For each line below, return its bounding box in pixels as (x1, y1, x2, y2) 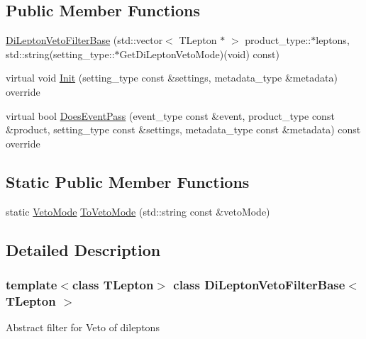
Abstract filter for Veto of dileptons (6, 320, 160, 335)
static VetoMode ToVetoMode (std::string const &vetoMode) (6, 204, 270, 218)
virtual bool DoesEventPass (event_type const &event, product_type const (6, 108, 335, 123)
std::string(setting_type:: (6, 46, 115, 61)
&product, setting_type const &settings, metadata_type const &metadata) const (6, 122, 361, 137)
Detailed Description (6, 238, 161, 260)
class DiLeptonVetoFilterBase (173, 275, 345, 293)
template (6, 275, 57, 293)
